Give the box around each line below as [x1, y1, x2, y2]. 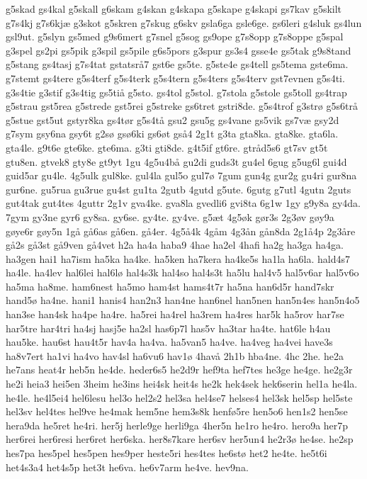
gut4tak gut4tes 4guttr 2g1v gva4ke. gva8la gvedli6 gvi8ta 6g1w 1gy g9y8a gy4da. [6, 196, 361, 210]
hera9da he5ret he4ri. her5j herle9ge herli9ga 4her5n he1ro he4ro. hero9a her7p [6, 417, 349, 432]
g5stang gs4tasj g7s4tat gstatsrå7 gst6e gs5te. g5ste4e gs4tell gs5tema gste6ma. [6, 57, 349, 72]
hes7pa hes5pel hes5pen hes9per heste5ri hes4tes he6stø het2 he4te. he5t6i [6, 446, 327, 460]
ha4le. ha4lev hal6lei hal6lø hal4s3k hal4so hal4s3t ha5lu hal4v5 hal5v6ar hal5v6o [6, 265, 359, 280]
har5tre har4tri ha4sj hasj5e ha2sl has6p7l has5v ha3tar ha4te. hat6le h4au [6, 320, 331, 335]
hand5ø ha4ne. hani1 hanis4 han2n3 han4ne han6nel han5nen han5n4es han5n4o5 [6, 293, 360, 308]
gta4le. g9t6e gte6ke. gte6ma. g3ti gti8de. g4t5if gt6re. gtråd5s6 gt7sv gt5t [6, 140, 328, 154]
